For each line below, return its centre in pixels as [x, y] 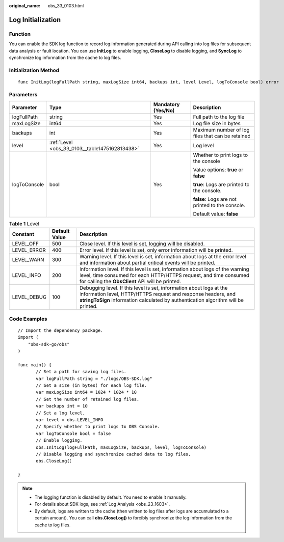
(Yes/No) [164, 110]
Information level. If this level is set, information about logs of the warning [164, 269]
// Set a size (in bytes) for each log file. [91, 386]
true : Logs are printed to [221, 185]
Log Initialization [35, 20]
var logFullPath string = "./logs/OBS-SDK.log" [94, 379]
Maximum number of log [221, 130]
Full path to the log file [219, 117]
